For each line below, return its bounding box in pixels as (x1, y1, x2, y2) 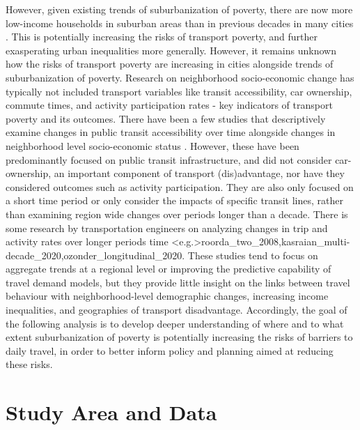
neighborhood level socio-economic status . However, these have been (6, 138, 299, 153)
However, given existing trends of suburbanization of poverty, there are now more (6, 2, 353, 16)
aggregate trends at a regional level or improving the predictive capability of (6, 261, 331, 276)
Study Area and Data (6, 398, 217, 427)
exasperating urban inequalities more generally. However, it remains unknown (6, 43, 336, 57)
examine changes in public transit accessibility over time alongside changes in (6, 125, 336, 139)
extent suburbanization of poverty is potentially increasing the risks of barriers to (6, 330, 353, 344)
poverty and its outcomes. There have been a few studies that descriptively (6, 111, 326, 125)
